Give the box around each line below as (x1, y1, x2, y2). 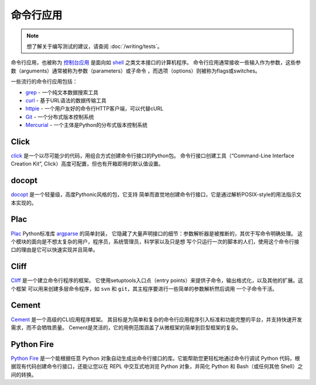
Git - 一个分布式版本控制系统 (25, 113, 94, 120)
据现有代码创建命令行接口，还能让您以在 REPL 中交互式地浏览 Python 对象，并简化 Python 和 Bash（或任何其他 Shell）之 (11, 363, 303, 370)
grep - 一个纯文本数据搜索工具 (25, 88, 99, 96)
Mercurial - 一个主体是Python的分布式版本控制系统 (25, 122, 148, 129)
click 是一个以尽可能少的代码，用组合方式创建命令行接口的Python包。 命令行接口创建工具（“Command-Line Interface (11, 152, 295, 159)
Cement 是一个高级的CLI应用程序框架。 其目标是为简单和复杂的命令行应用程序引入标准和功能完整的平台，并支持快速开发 (11, 316, 303, 323)
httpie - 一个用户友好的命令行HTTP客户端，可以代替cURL (25, 105, 164, 112)
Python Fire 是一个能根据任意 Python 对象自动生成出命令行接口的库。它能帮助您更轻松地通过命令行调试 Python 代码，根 (11, 355, 301, 362)
